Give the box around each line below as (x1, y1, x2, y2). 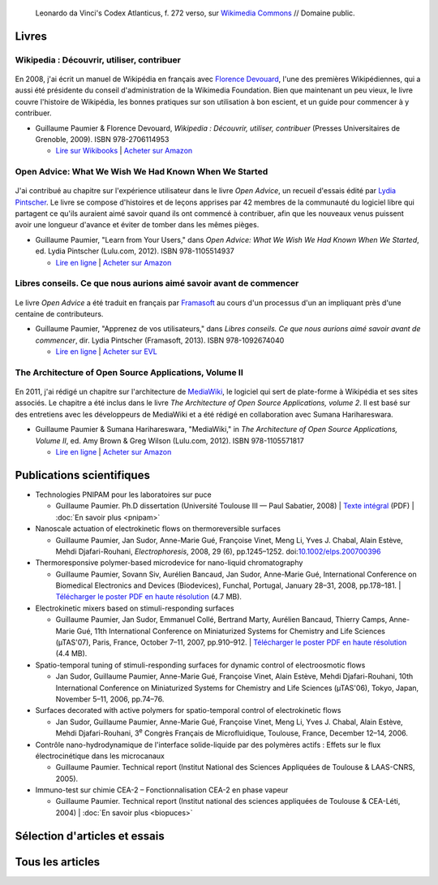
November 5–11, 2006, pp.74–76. (55, 694, 165, 704)
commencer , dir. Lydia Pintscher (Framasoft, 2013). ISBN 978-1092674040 (35, 335, 285, 345)
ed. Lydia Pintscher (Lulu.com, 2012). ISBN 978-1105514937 (35, 246, 234, 256)
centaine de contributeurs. (15, 309, 104, 318)
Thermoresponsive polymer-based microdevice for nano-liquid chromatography (35, 558, 303, 568)
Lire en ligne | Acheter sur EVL (55, 347, 157, 356)
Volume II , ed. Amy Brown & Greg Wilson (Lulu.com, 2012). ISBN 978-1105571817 (35, 435, 304, 446)
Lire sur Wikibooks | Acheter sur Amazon (55, 146, 193, 156)
